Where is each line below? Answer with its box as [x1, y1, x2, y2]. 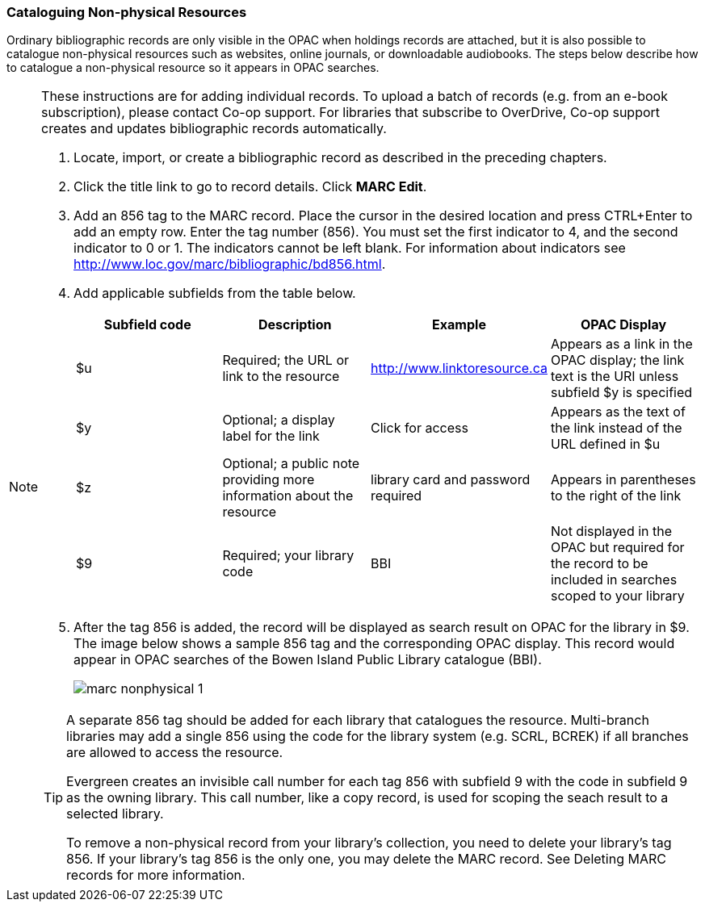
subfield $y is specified [550, 384, 693, 401]
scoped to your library [550, 588, 685, 605]
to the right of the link [550, 487, 682, 504]
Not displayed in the [550, 523, 673, 540]
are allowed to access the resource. [66, 744, 283, 761]
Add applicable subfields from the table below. [73, 285, 356, 302]
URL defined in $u [550, 436, 661, 453]
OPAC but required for [550, 539, 685, 556]
